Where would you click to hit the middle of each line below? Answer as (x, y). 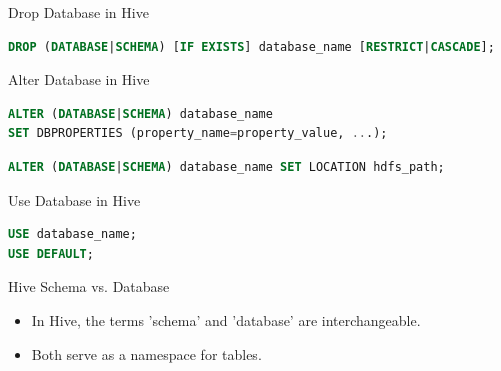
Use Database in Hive (74, 199)
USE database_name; (72, 234)
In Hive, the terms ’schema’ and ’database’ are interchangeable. (226, 319)
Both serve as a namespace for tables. (146, 353)
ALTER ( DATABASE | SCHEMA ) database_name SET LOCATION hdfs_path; (226, 166)
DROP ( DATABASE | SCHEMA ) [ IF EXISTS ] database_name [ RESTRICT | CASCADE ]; (251, 46)
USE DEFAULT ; (51, 253)
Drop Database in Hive (78, 12)
